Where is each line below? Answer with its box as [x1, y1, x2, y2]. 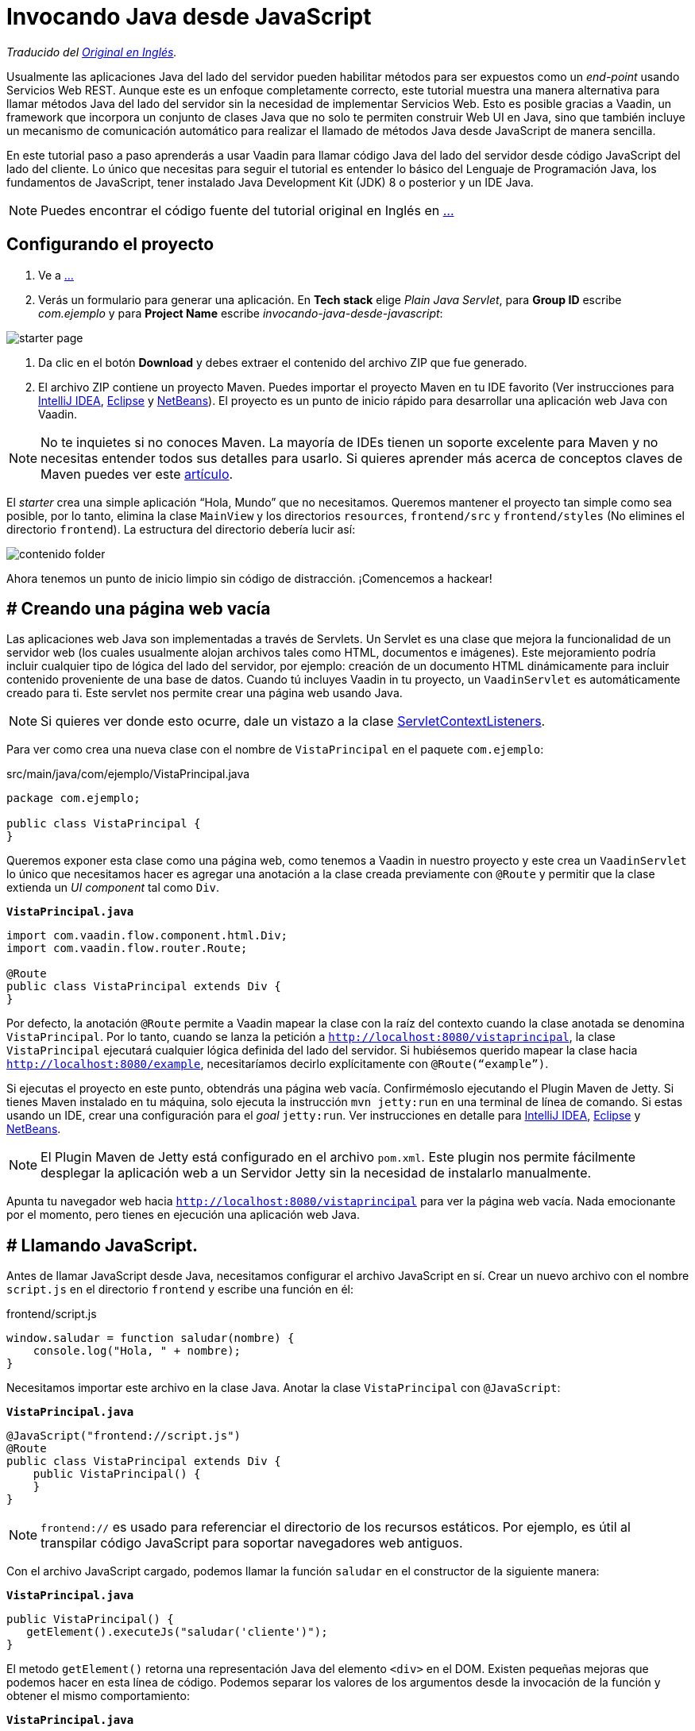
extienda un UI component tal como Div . [6, 881, 220, 895]
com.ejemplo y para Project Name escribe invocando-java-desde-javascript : [38, 306, 443, 320]
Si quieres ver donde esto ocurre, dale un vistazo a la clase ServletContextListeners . [41, 713, 546, 730]
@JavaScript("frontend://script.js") [6, 1429, 241, 1443]
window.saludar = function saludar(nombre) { [6, 1332, 295, 1345]
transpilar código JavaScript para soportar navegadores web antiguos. [41, 1535, 463, 1552]
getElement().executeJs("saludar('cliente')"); [26, 1625, 328, 1639]
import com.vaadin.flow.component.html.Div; [6, 929, 288, 943]
